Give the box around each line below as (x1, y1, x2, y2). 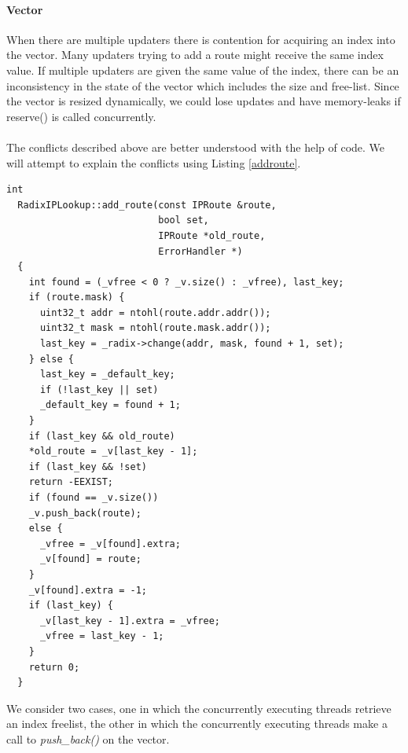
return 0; (28, 661, 80, 673)
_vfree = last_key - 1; (39, 630, 164, 642)
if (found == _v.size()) (28, 492, 159, 504)
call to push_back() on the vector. (6, 730, 170, 747)
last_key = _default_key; (39, 369, 175, 380)
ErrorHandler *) (158, 245, 243, 257)
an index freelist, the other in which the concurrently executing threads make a (6, 715, 388, 732)
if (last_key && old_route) (28, 430, 175, 442)
